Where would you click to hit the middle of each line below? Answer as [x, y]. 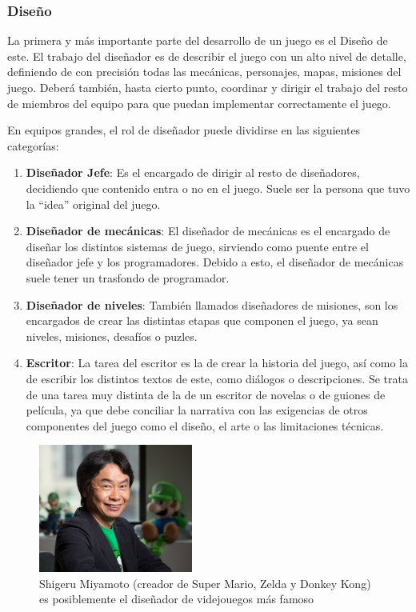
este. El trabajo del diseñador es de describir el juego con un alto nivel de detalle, [207, 56]
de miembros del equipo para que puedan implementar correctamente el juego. [199, 103]
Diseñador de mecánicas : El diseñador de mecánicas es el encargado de [208, 231]
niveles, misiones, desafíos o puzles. [112, 336]
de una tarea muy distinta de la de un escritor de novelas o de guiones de [206, 394]
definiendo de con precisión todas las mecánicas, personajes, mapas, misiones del [204, 72]
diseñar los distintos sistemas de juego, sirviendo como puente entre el [197, 246]
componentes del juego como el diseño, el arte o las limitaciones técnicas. [205, 425]
